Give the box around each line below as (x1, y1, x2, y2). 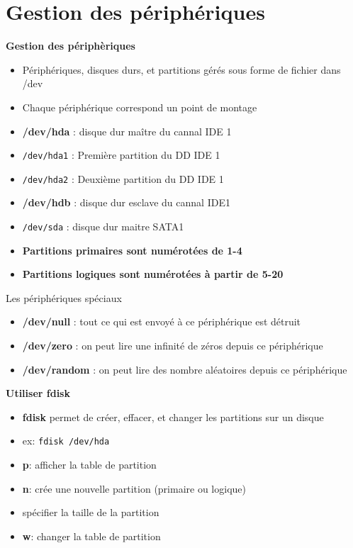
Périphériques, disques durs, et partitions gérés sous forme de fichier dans (22, 62, 341, 77)
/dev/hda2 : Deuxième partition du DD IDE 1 (22, 171, 224, 186)
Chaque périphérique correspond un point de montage (22, 99, 257, 114)
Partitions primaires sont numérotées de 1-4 (22, 242, 242, 257)
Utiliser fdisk (6, 386, 70, 401)
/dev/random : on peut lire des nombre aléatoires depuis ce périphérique (22, 362, 347, 376)
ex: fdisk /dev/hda (22, 433, 110, 448)
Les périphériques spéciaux (6, 290, 122, 305)
